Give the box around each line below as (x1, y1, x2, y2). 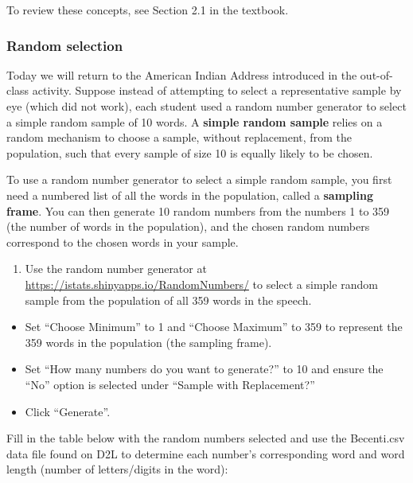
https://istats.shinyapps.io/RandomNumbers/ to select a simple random (25, 275, 378, 292)
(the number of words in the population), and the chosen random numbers (6, 218, 370, 235)
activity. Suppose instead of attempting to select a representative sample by (32, 82, 402, 99)
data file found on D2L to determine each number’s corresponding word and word (6, 445, 405, 462)
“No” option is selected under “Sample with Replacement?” (25, 376, 315, 392)
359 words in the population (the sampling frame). (25, 333, 272, 350)
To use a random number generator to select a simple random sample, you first (6, 171, 392, 188)
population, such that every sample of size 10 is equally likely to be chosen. (6, 144, 373, 161)
